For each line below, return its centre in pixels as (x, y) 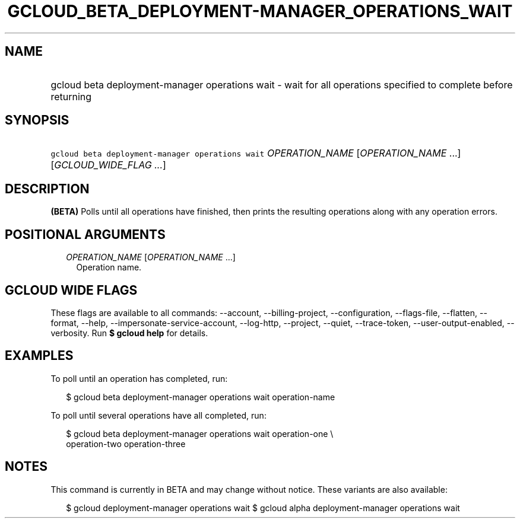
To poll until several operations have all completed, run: (158, 415)
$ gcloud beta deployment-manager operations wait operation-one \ (200, 433)
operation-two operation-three (126, 444)
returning (71, 96)
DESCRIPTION (47, 189)
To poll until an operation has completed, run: (139, 378)
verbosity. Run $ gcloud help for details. (129, 333)
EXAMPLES (39, 356)
